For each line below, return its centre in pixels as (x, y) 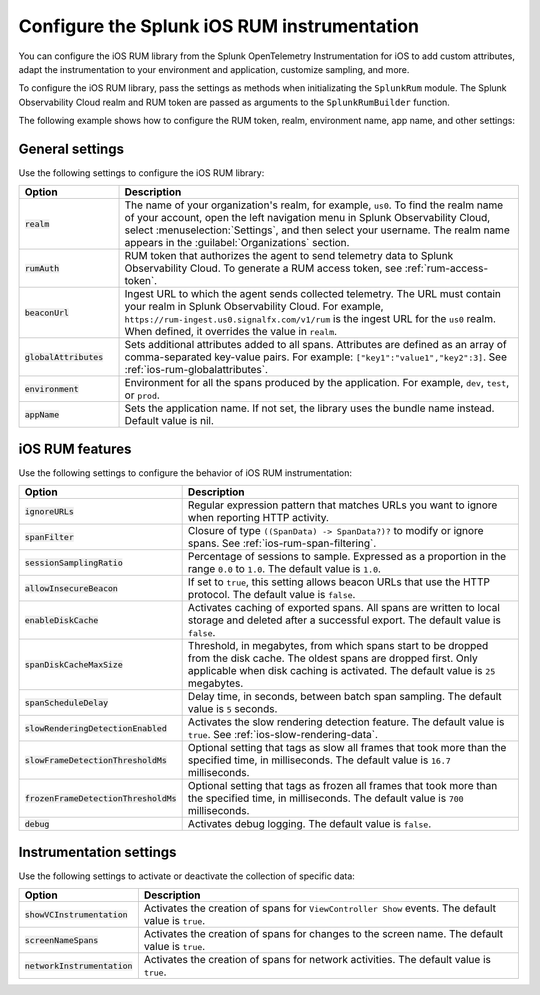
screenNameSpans (61, 940)
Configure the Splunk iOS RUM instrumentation (219, 26)
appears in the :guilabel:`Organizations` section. (237, 243)
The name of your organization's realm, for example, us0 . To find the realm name (314, 205)
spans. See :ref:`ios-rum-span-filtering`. (282, 543)
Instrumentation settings (97, 851)
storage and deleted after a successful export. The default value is (344, 620)
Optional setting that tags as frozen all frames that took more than (342, 786)
